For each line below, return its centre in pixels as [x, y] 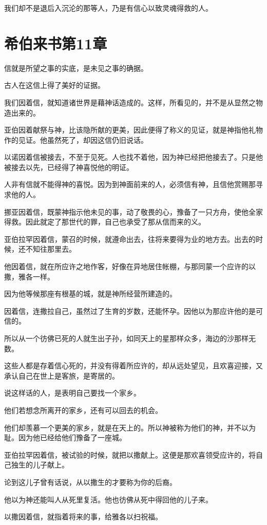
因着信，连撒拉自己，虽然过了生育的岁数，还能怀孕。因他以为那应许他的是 [130, 311]
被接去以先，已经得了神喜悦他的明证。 [69, 167]
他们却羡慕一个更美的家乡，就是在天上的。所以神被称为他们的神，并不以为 [130, 427]
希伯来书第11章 [56, 43]
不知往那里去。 [51, 249]
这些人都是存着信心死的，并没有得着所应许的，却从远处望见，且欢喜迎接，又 [133, 365]
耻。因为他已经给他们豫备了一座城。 [65, 437]
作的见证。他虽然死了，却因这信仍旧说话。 [76, 139]
